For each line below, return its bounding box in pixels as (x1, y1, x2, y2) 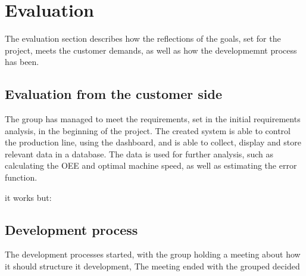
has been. (5, 55, 39, 68)
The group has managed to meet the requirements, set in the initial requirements (5, 113, 301, 125)
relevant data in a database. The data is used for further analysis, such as (5, 147, 274, 160)
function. (5, 171, 38, 184)
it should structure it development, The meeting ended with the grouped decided (5, 260, 300, 272)
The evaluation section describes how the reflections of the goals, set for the (5, 32, 281, 45)
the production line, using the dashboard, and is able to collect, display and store (5, 136, 301, 148)
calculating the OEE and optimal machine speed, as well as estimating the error (5, 159, 297, 172)
